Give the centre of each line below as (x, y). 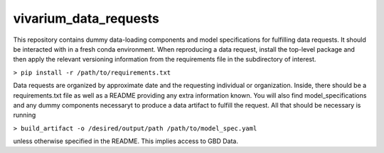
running (25, 115)
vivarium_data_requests (86, 18)
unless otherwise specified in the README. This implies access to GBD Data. (126, 141)
